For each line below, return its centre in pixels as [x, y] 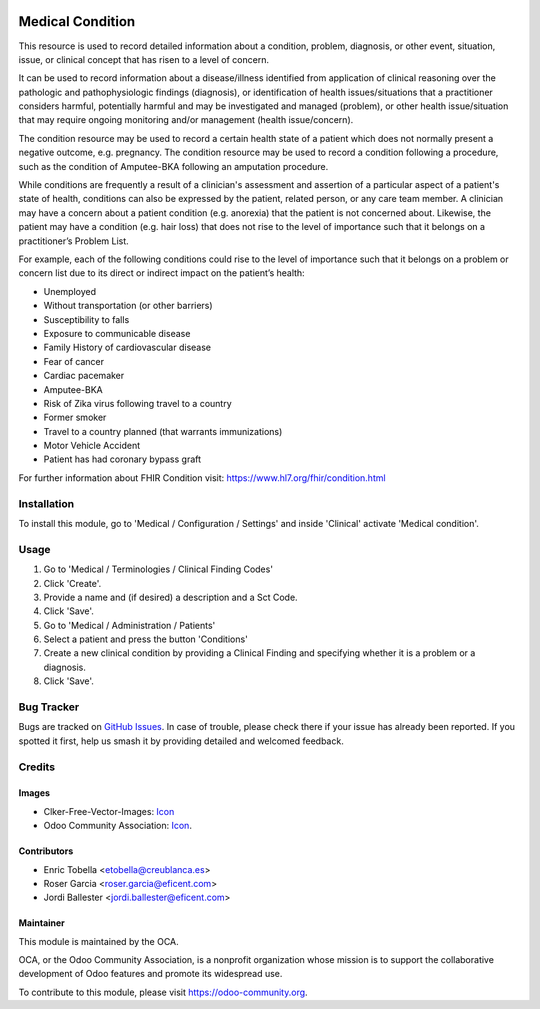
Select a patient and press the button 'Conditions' [146, 639]
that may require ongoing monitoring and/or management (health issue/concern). [186, 120]
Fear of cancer [74, 361]
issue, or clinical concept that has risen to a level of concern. [144, 59]
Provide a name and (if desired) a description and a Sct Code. [171, 597]
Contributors [46, 851]
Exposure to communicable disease [117, 333]
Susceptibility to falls [86, 319]
